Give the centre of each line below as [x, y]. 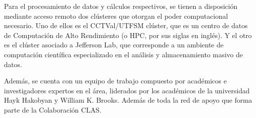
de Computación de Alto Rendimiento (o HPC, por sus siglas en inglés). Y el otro [128, 35]
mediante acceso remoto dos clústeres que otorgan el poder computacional [116, 16]
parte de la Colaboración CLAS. [53, 109]
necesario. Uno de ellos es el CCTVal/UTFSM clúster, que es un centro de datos [126, 25]
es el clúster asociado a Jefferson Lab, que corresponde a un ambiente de [114, 45]
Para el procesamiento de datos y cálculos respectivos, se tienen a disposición [121, 6]
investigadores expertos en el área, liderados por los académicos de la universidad [127, 90]
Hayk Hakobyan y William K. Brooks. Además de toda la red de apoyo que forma [128, 100]
